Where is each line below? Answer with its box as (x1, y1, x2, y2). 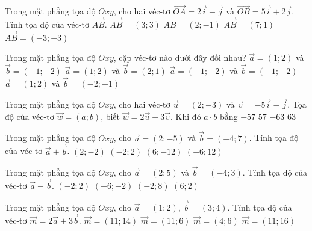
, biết (101, 109, 120, 122)
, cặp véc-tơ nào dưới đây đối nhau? (113, 51, 246, 63)
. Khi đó (170, 109, 201, 122)
